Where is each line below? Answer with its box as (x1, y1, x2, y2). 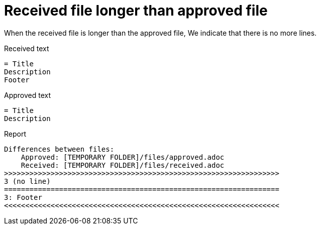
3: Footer (4, 193, 42, 201)
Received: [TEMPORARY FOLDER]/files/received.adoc (21, 161, 225, 169)
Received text (4, 44, 49, 53)
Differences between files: (4, 145, 115, 153)
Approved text (4, 90, 51, 99)
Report (4, 129, 27, 138)
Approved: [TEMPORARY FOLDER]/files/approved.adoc (21, 153, 225, 161)
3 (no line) (4, 177, 51, 185)
